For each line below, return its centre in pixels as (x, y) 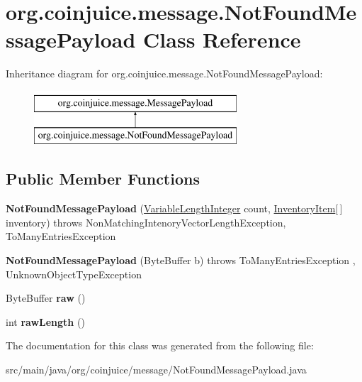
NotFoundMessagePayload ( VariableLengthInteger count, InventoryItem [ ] (174, 208)
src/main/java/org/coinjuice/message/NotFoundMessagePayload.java (156, 370)
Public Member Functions (103, 179)
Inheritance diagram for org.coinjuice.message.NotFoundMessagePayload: (164, 73)
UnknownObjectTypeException (74, 274)
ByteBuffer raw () (46, 298)
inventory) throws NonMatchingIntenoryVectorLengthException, (146, 222)
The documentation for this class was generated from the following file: (160, 345)
